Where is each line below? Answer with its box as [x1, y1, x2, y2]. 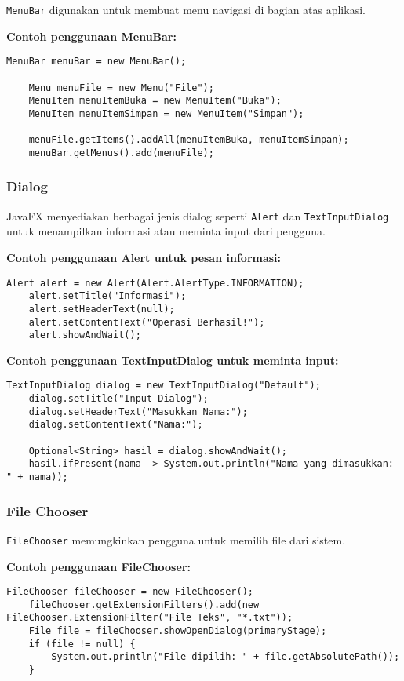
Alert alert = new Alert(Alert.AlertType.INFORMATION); [6, 277, 304, 289]
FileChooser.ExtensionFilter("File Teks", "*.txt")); [6, 612, 293, 624]
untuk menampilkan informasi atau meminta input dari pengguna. [6, 223, 326, 239]
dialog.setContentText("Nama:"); [28, 419, 203, 431]
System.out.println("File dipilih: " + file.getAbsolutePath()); [51, 651, 400, 663]
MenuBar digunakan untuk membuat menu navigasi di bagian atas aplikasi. [6, 2, 366, 17]
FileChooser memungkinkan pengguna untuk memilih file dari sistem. [6, 531, 346, 548]
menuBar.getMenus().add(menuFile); [28, 147, 214, 158]
